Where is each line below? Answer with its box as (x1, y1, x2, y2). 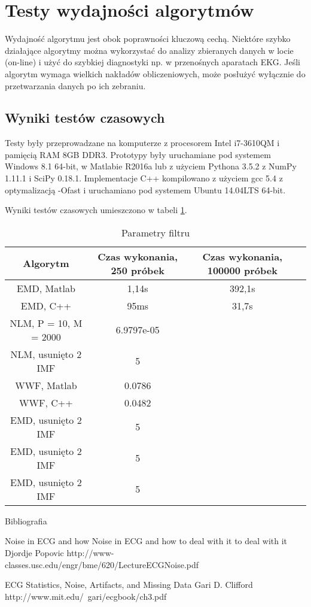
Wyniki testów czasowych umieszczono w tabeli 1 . (5, 204, 187, 216)
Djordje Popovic (5, 547, 64, 559)
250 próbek (111, 263, 164, 277)
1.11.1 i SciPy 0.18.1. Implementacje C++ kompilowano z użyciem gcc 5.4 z (5, 172, 283, 184)
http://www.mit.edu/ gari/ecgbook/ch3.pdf (5, 590, 167, 602)
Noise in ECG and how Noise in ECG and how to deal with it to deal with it (5, 535, 288, 547)
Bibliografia (5, 514, 47, 527)
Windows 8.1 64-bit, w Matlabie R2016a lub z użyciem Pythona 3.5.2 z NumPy (5, 160, 297, 172)
